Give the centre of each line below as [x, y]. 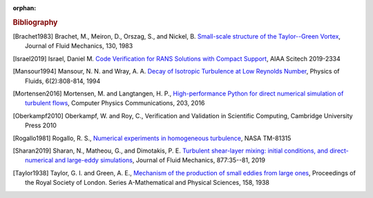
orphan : [25, 8]
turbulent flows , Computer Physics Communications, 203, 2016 [115, 103]
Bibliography [35, 22]
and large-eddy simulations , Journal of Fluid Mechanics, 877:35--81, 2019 [160, 160]
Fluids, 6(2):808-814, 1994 [63, 81]
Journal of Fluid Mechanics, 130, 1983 [79, 46]
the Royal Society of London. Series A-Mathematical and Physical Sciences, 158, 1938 [147, 183]
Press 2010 [41, 125]
